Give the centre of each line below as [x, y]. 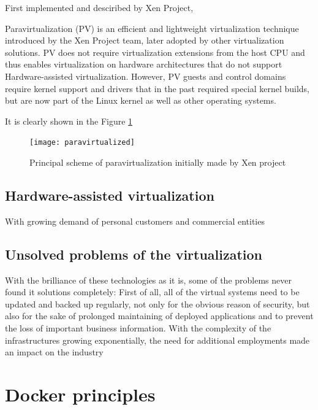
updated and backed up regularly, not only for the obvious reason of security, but [157, 304]
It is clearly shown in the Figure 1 [69, 121]
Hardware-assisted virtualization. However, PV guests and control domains [146, 76]
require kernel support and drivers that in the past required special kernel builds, [157, 88]
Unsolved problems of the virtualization [134, 254]
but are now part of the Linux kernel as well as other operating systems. [141, 100]
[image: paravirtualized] [82, 143]
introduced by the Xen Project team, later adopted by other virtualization [145, 40]
